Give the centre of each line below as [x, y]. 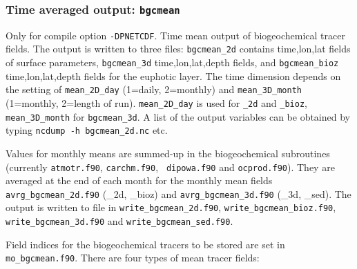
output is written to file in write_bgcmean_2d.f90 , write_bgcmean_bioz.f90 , [171, 207]
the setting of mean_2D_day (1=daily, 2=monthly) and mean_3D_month [154, 89]
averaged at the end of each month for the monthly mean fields [139, 180]
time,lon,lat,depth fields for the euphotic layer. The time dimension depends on [173, 76]
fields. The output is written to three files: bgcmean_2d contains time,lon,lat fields [178, 49]
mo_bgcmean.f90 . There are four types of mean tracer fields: [133, 258]
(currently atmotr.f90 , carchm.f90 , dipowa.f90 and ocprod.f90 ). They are [170, 167]
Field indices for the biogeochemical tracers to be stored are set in [145, 244]
